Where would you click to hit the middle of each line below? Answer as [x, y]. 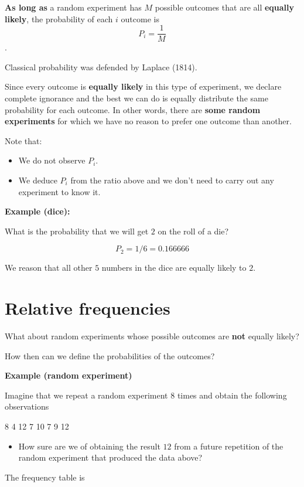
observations [27, 406]
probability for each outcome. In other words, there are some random [133, 109]
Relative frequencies [88, 308]
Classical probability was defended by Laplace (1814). [101, 67]
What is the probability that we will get [77, 231]
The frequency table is [45, 477]
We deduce [38, 180]
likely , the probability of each [59, 18]
